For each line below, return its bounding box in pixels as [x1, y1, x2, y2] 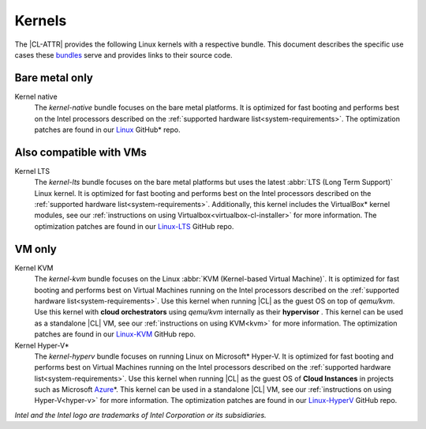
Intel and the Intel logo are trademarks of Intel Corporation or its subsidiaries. [14, 410, 267, 420]
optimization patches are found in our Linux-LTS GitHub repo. [34, 221, 234, 231]
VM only [14, 242, 57, 256]
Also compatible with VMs [14, 145, 148, 159]
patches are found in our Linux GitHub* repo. [34, 125, 181, 134]
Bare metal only [14, 71, 94, 85]
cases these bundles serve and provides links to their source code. [14, 50, 233, 59]
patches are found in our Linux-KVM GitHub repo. [34, 329, 196, 339]
